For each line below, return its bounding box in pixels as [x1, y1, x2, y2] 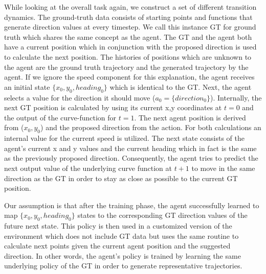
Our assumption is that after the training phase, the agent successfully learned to [4, 200, 259, 210]
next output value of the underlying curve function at [4, 162, 172, 173]
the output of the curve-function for [4, 112, 117, 122]
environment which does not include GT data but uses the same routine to [4, 230, 239, 241]
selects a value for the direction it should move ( [4, 92, 156, 103]
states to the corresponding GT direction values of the [77, 210, 248, 220]
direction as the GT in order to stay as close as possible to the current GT [4, 172, 238, 183]
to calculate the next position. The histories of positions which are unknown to [4, 51, 252, 62]
